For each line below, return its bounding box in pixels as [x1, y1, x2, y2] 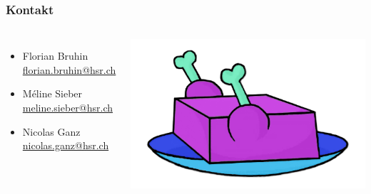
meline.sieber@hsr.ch [22, 100, 113, 114]
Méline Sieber [22, 86, 83, 101]
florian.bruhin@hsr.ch [22, 62, 116, 77]
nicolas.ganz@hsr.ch [22, 138, 109, 153]
